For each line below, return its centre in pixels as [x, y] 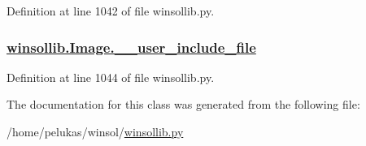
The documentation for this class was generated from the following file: [183, 104]
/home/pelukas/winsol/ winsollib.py [95, 131]
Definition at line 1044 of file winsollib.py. [111, 77]
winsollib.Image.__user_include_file [131, 47]
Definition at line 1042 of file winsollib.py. [111, 11]
